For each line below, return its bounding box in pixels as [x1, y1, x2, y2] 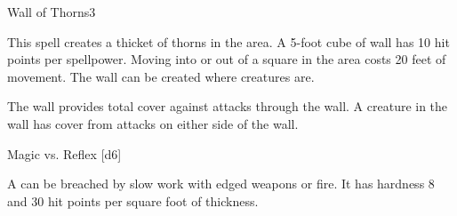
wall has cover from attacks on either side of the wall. [7, 114, 299, 132]
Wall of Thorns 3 [7, 3, 96, 20]
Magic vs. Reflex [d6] [7, 144, 122, 163]
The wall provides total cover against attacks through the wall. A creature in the [7, 97, 448, 116]
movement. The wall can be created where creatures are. [7, 67, 315, 85]
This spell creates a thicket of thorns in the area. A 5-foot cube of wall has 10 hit [7, 32, 450, 51]
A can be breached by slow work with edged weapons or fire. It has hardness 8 [7, 174, 435, 193]
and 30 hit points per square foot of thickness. [7, 191, 259, 210]
